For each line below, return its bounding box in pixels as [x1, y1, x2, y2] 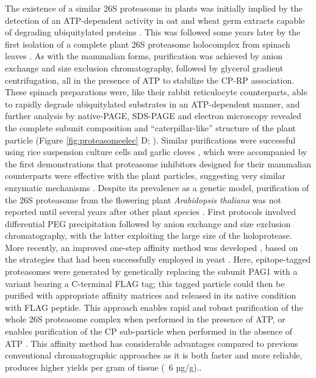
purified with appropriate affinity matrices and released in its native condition [5, 289, 296, 302]
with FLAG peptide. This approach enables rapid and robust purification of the [5, 300, 303, 313]
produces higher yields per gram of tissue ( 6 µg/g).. [5, 360, 202, 373]
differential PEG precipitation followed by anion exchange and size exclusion [5, 217, 291, 230]
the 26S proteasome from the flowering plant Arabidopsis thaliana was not [5, 193, 281, 206]
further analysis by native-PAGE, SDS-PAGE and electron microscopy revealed [5, 109, 301, 122]
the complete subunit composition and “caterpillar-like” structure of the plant [5, 121, 296, 134]
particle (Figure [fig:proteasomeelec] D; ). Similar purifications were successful [5, 133, 296, 146]
